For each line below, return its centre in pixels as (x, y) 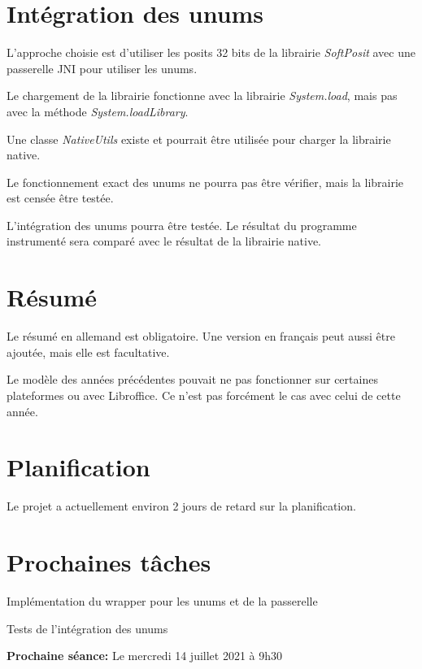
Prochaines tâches (109, 562)
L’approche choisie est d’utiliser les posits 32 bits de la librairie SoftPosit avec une (211, 52)
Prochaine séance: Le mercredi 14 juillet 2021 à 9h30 (145, 656)
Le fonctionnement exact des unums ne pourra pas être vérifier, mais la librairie (205, 182)
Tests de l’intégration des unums (87, 628)
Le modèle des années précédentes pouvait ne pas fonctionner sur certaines (192, 379)
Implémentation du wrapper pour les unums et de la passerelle (162, 601)
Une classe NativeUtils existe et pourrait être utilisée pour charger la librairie (199, 139)
